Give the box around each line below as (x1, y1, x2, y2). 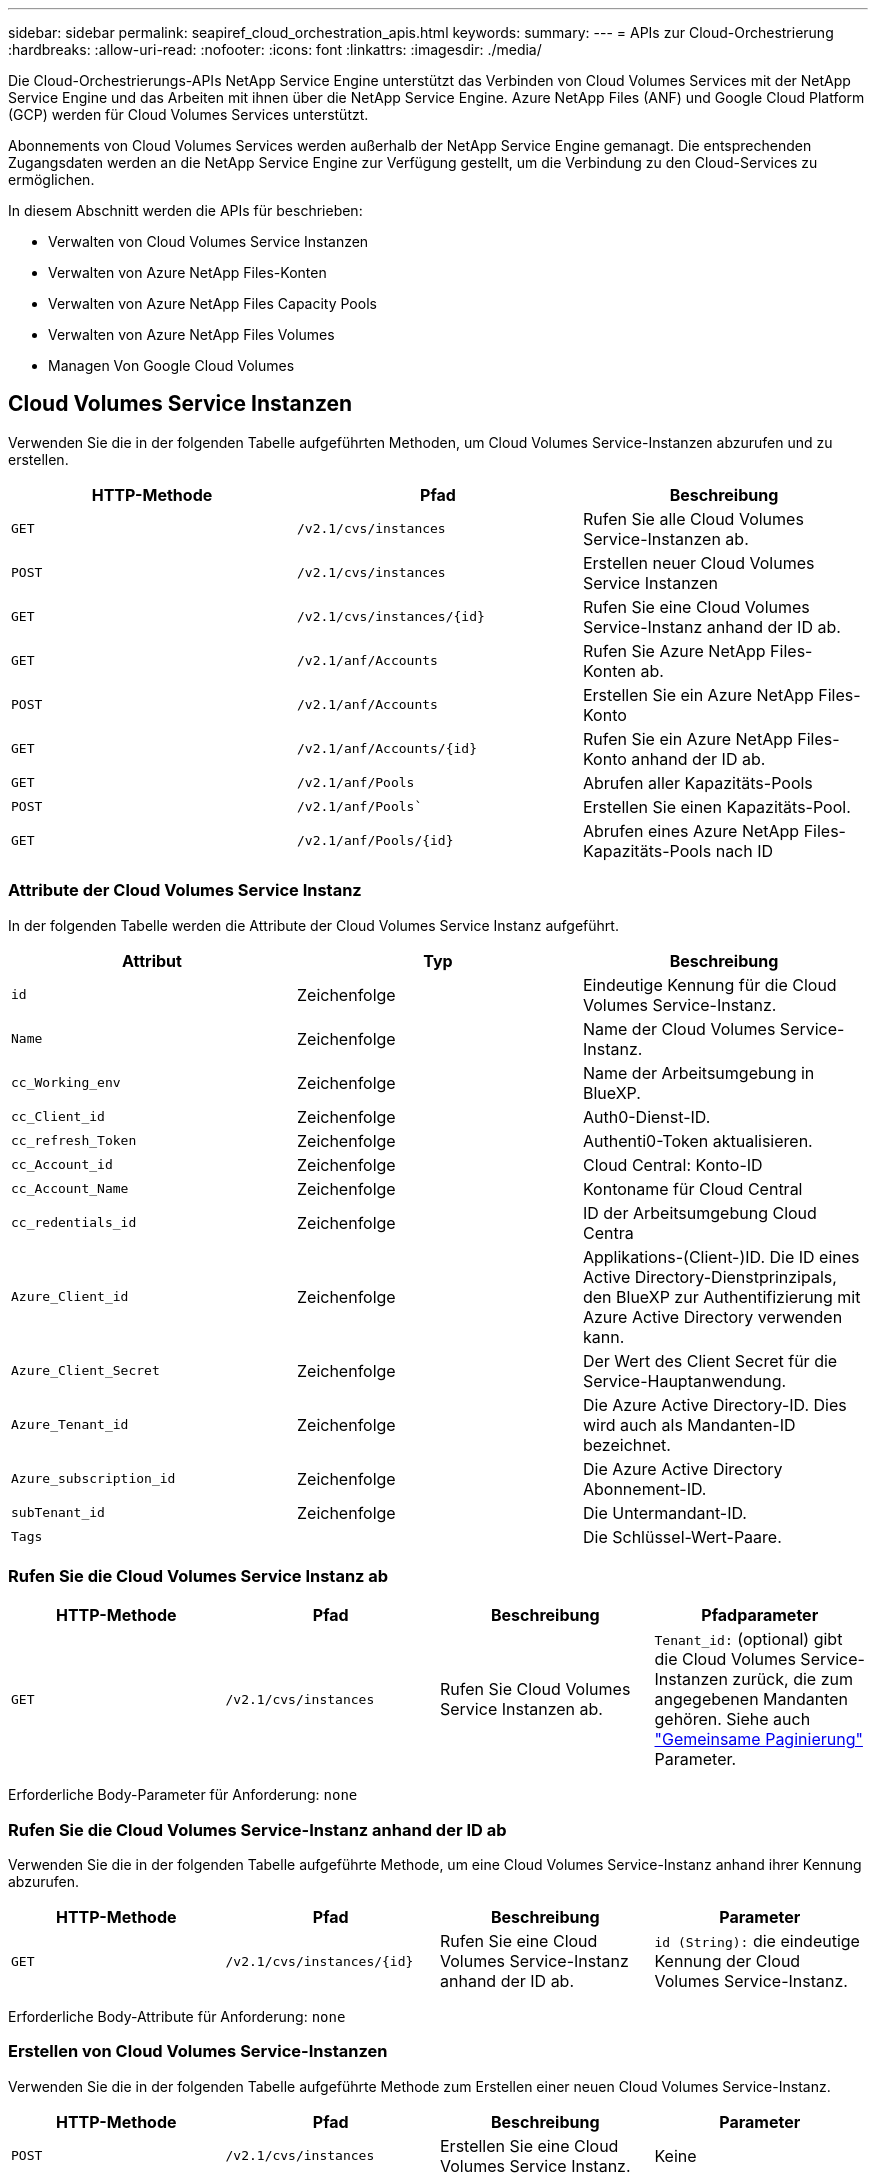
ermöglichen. (8, 171, 95, 188)
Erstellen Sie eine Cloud (440, 2135, 619, 2156)
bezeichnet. (582, 1434, 671, 1455)
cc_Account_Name (11, 1181, 129, 1197)
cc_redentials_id (11, 1215, 137, 1231)
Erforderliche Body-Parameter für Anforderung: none (8, 1786, 358, 1804)
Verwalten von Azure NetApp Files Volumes (48, 326, 335, 343)
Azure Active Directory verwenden (582, 1306, 843, 1327)
